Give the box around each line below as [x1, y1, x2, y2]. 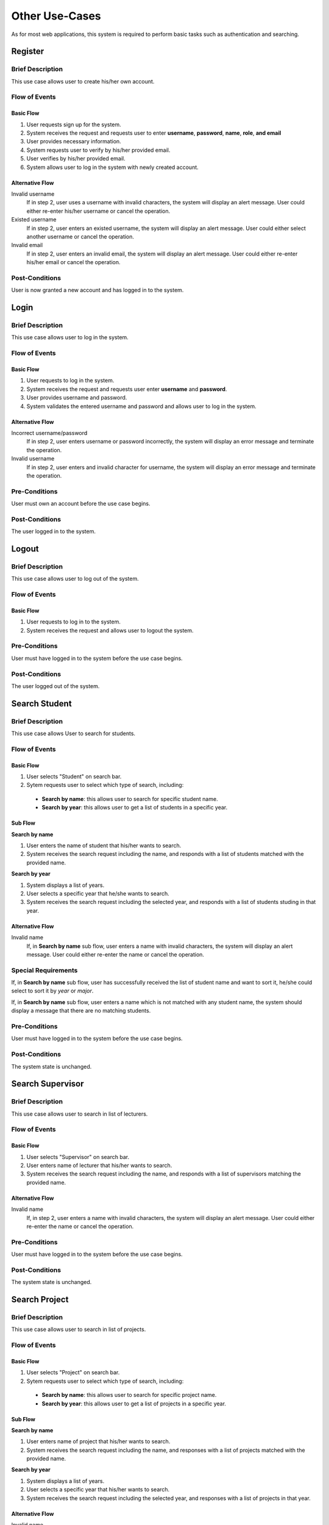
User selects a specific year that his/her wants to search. [26, 1486, 170, 1493]
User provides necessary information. [26, 138, 121, 145]
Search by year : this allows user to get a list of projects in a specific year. [41, 1400, 227, 1407]
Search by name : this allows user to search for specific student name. [41, 795, 219, 802]
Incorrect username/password [11, 429, 88, 436]
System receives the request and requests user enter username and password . [26, 385, 227, 393]
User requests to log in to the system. [26, 618, 121, 625]
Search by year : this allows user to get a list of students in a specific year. [41, 804, 228, 811]
